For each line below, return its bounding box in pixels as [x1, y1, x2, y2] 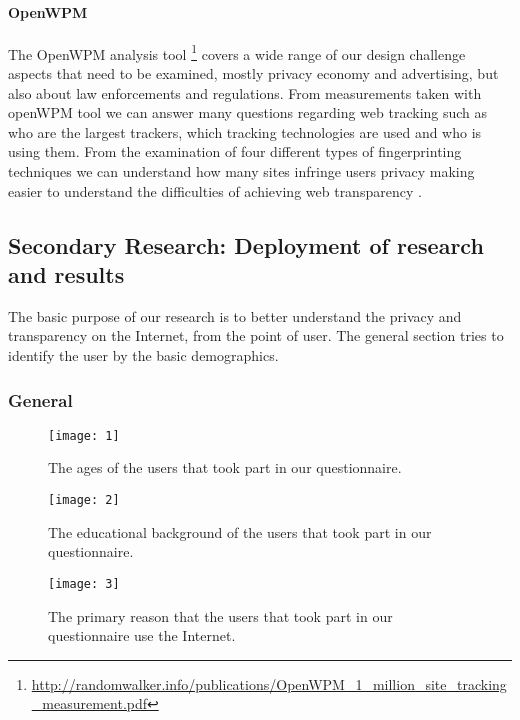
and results [8, 258, 125, 289]
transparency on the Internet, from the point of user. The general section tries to [8, 325, 504, 346]
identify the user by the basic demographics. [8, 344, 279, 365]
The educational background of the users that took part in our [48, 521, 432, 542]
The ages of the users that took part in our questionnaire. [48, 457, 402, 478]
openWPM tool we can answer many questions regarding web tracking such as [8, 102, 488, 123]
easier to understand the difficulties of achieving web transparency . [8, 180, 422, 201]
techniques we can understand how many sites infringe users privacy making [8, 161, 475, 182]
